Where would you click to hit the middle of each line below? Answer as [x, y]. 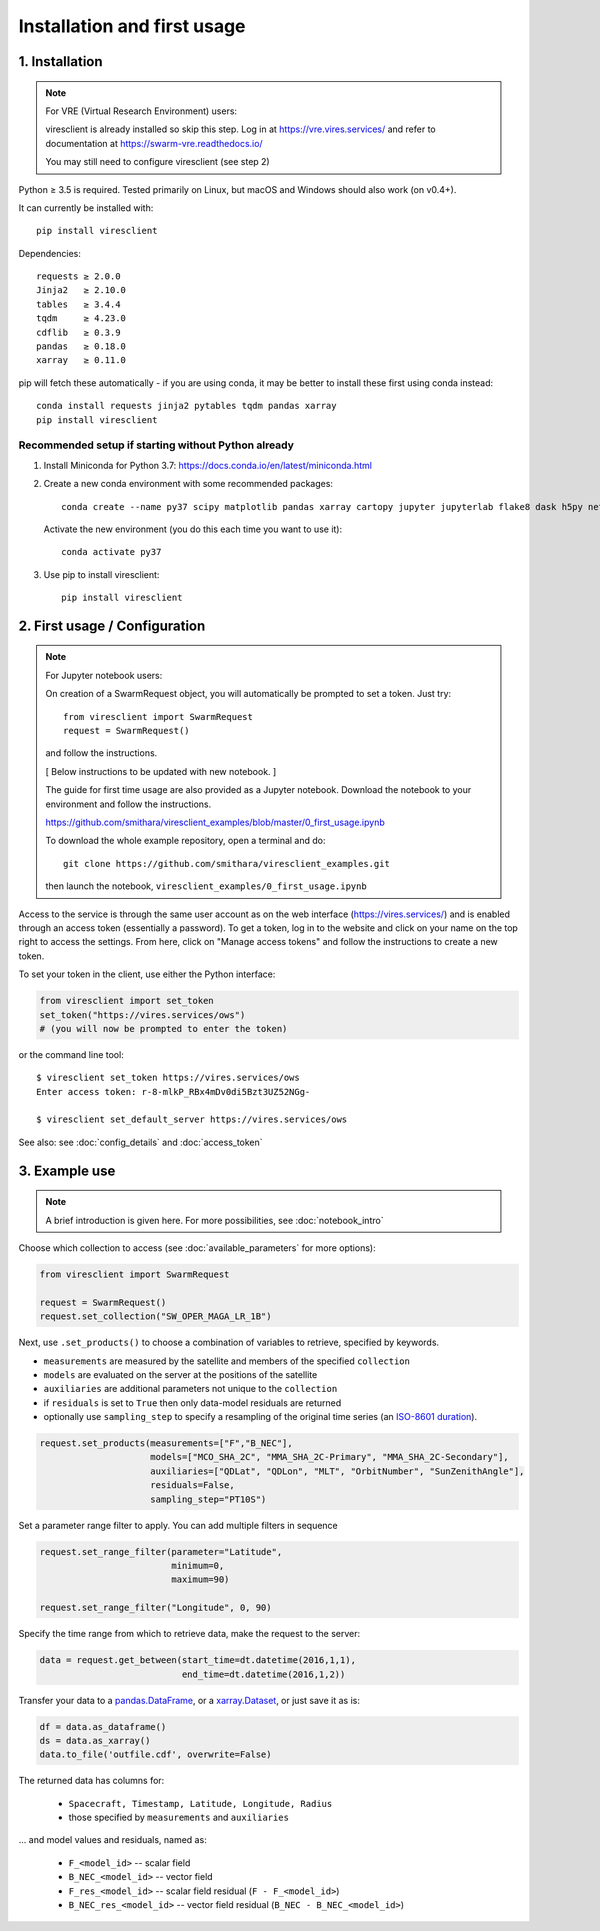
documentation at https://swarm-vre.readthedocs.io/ [154, 143]
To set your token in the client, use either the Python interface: [147, 974]
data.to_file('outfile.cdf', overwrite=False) [155, 1754]
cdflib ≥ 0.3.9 [78, 332]
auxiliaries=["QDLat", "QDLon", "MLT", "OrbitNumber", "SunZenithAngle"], [337, 1471]
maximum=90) [200, 1579]
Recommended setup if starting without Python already [156, 445]
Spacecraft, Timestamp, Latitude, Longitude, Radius [200, 1803]
